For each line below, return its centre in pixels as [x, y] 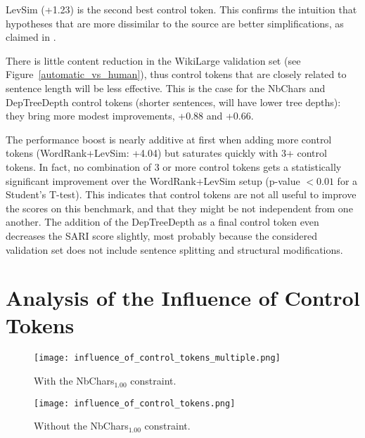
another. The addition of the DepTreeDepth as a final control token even [162, 222]
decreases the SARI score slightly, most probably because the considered [162, 235]
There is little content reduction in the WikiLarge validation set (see [153, 60]
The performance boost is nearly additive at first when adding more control [169, 139]
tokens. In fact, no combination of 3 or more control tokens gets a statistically [174, 166]
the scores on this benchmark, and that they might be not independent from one [179, 208]
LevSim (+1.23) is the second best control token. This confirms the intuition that [181, 9]
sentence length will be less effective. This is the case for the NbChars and [166, 88]
